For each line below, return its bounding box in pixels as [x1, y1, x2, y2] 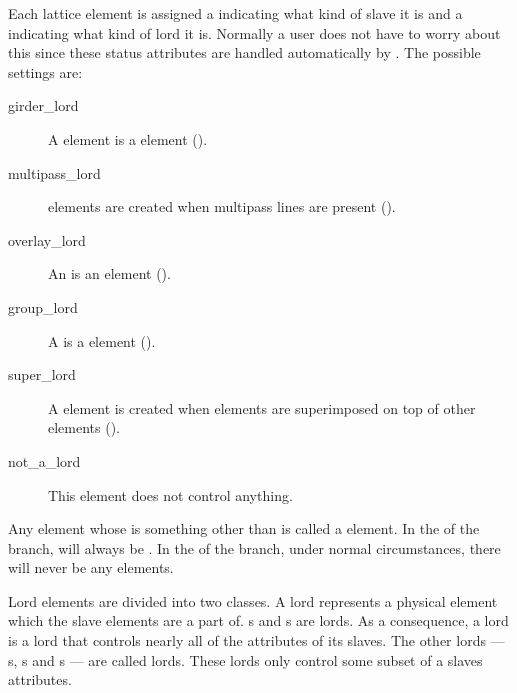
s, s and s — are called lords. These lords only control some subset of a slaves [8, 649, 483, 670]
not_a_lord [8, 450, 81, 471]
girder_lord [8, 95, 79, 116]
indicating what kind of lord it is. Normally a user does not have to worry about [8, 22, 501, 43]
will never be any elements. [8, 557, 174, 578]
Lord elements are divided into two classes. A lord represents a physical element [8, 590, 498, 611]
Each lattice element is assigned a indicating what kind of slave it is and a [8, 3, 463, 23]
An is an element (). [48, 263, 171, 284]
